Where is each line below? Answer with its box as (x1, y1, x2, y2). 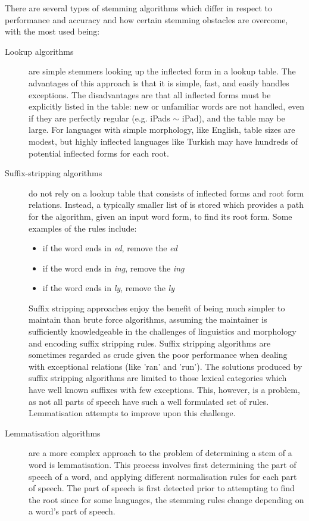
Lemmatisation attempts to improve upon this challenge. (29, 407, 236, 419)
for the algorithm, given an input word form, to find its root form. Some (29, 210, 292, 222)
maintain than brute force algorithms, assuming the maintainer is (29, 313, 267, 326)
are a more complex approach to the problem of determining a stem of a (29, 447, 292, 459)
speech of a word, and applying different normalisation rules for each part (29, 470, 297, 482)
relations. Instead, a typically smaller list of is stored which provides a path (29, 198, 304, 211)
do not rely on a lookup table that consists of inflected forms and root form (29, 186, 304, 199)
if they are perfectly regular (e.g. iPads (29, 111, 170, 124)
